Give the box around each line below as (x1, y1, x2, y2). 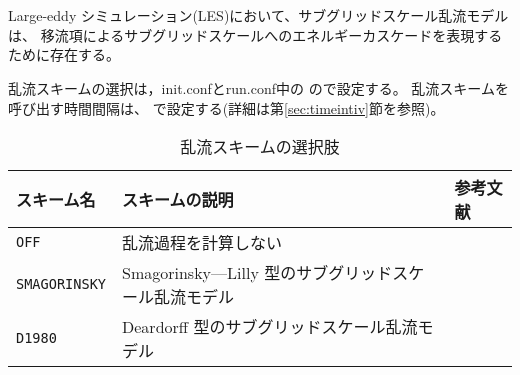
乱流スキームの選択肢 (180, 135, 340, 159)
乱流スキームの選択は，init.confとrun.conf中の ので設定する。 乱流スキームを (8, 77, 509, 98)
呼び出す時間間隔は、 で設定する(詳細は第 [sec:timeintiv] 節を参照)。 (8, 97, 445, 118)
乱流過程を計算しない (122, 231, 283, 255)
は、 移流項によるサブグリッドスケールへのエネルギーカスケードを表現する (8, 24, 503, 45)
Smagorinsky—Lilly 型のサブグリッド (122, 261, 393, 285)
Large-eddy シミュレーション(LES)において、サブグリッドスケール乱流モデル (8, 5, 509, 26)
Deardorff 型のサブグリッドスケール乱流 (122, 315, 418, 339)
